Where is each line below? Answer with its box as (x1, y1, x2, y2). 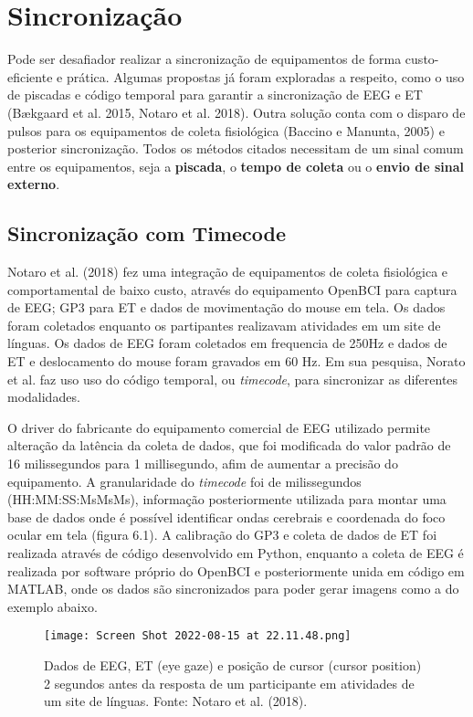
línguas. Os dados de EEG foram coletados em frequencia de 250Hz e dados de (7, 333, 447, 353)
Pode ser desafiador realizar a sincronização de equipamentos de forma (7, 49, 402, 69)
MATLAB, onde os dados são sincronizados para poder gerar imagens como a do (7, 579, 459, 598)
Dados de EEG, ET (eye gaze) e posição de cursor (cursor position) (44, 656, 422, 675)
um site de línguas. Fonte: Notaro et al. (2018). (44, 691, 308, 711)
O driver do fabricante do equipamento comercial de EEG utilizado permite (7, 417, 431, 437)
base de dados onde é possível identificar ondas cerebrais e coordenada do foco (7, 507, 446, 526)
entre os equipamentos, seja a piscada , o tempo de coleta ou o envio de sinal (7, 156, 464, 175)
